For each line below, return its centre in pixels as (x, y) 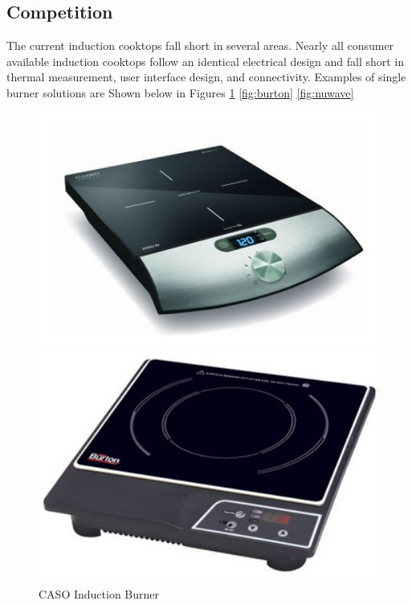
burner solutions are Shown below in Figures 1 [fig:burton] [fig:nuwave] (180, 92)
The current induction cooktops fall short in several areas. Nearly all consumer (200, 45)
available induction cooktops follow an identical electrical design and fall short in (206, 61)
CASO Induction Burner (99, 593)
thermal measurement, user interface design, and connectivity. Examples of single (206, 77)
